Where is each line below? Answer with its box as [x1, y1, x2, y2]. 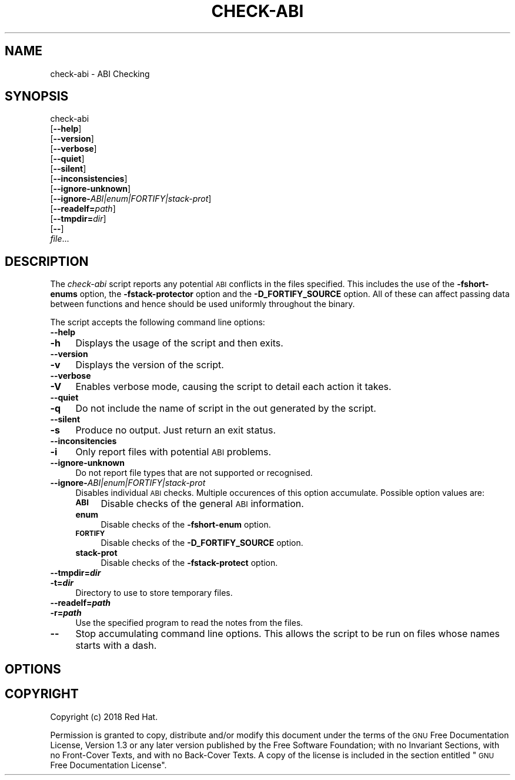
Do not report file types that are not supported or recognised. [75, 468, 313, 478]
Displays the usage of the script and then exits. [75, 337, 283, 349]
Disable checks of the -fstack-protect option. [101, 558, 278, 568]
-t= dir [50, 578, 73, 588]
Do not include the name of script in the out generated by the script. [75, 402, 376, 415]
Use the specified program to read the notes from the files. [75, 618, 303, 628]
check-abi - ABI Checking [50, 68, 150, 79]
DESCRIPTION [5, 254, 89, 269]
